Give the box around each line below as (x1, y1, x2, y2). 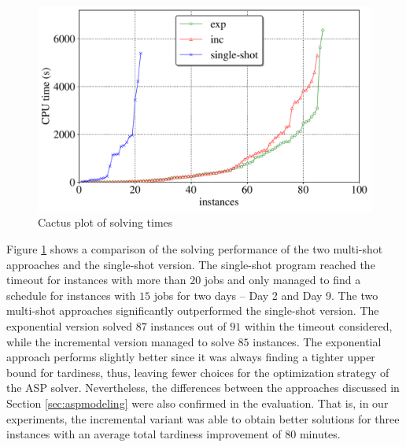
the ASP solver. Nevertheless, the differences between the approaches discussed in (6, 379, 400, 396)
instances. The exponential (253, 333, 382, 349)
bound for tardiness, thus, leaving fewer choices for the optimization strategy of (6, 364, 389, 380)
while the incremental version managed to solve (6, 333, 234, 349)
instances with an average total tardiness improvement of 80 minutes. (6, 426, 341, 442)
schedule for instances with (6, 286, 136, 303)
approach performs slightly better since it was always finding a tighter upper (6, 349, 375, 365)
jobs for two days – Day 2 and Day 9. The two (153, 286, 378, 303)
